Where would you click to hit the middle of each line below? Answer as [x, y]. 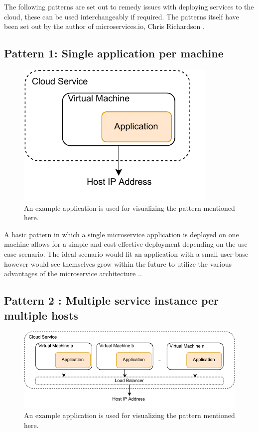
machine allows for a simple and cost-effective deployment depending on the [120, 244]
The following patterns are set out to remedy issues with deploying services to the [129, 6]
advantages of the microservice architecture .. [73, 273]
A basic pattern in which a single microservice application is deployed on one [122, 234]
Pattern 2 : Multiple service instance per [112, 300]
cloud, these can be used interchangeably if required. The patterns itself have [122, 16]
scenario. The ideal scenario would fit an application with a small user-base [133, 253]
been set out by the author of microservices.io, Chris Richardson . [104, 26]
